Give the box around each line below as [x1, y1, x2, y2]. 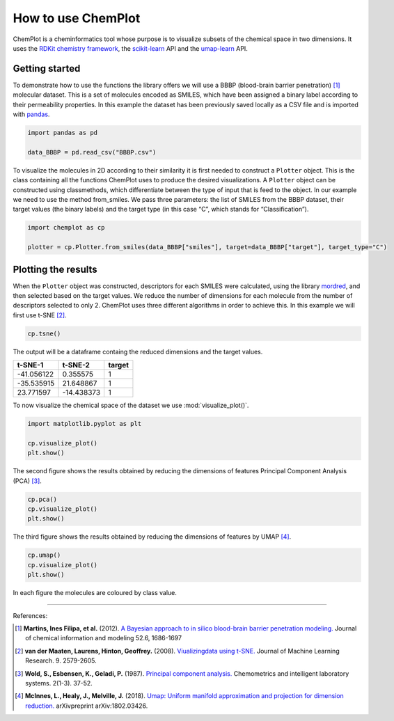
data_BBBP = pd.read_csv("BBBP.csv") [27, 148, 157, 156]
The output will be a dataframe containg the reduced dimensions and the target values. [13, 347, 263, 356]
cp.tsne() [27, 329, 61, 338]
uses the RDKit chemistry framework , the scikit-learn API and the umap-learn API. [13, 44, 249, 52]
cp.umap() [27, 551, 61, 560]
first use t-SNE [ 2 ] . [13, 310, 67, 319]
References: [13, 611, 48, 619]
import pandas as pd [27, 129, 97, 136]
